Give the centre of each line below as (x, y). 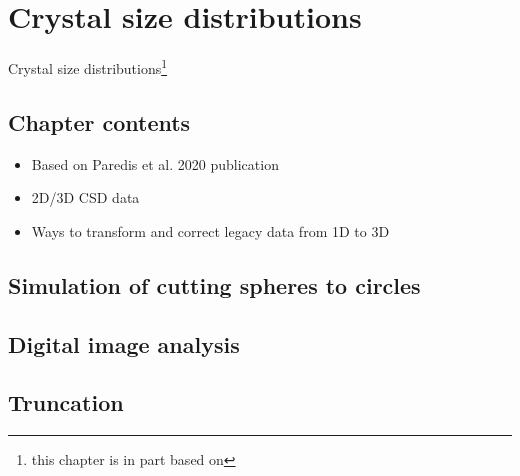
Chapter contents (99, 121)
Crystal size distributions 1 (88, 66)
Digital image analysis (124, 343)
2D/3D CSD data (85, 197)
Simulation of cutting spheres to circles (214, 284)
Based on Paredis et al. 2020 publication (155, 163)
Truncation (66, 402)
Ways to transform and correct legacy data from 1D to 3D (210, 230)
